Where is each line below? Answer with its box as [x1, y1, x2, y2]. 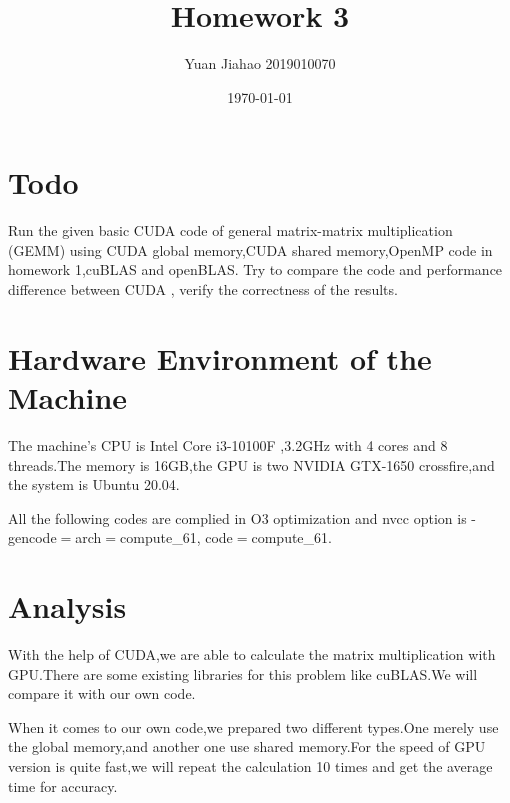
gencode [8, 527, 57, 548]
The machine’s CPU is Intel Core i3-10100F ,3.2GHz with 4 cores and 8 [8, 434, 448, 455]
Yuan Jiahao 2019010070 [184, 53, 336, 74]
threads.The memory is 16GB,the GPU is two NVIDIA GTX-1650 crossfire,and [8, 454, 495, 475]
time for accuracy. [8, 775, 118, 796]
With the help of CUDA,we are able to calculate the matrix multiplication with [8, 644, 496, 665]
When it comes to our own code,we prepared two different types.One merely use [8, 716, 499, 737]
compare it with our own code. [8, 683, 196, 704]
